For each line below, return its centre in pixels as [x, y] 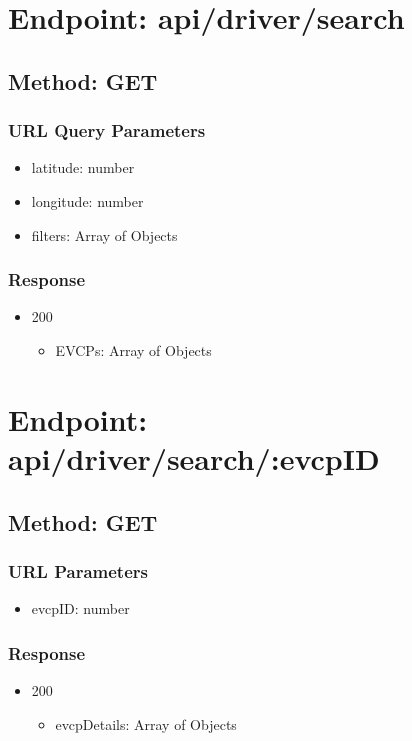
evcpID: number [80, 608]
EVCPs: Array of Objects [133, 349]
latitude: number [83, 167]
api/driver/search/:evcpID [194, 457]
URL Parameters [78, 570]
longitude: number [87, 200]
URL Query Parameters [107, 130]
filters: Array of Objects [104, 234]
